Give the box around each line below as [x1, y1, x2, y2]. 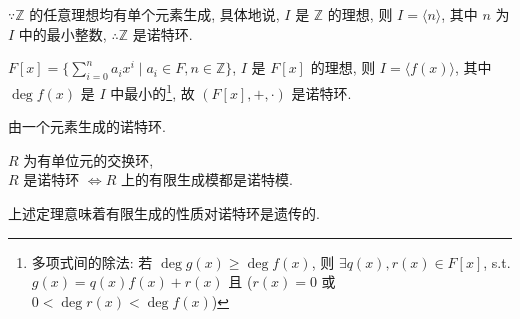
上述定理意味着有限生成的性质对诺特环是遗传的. [8, 203, 320, 224]
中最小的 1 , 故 [110, 79, 195, 103]
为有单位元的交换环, [23, 149, 154, 170]
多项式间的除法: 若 [31, 251, 153, 272]
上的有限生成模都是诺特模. [121, 169, 293, 190]
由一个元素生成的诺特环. [8, 116, 166, 137]
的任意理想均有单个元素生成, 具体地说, [29, 4, 280, 24]
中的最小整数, [18, 23, 107, 44]
